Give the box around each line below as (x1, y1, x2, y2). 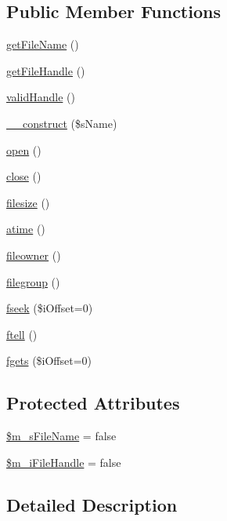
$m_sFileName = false (6, 428, 117, 444)
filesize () (6, 194, 50, 210)
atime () (6, 220, 45, 237)
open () (6, 141, 41, 158)
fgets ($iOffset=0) (6, 352, 92, 369)
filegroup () (6, 273, 60, 290)
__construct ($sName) (6, 115, 117, 131)
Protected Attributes (6, 391, 180, 415)
